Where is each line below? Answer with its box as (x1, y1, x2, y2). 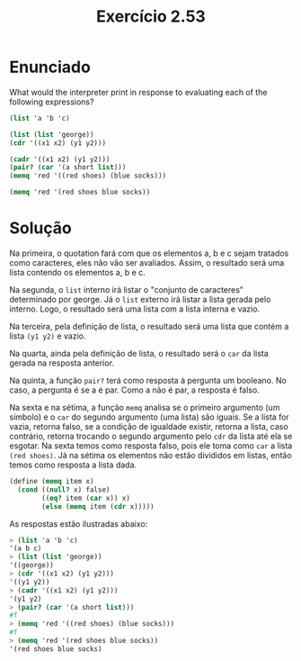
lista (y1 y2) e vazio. (9, 330, 86, 341)
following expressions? (9, 96, 94, 107)
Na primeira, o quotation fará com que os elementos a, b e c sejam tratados (9, 248, 289, 258)
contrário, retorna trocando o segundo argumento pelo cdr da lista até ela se (9, 430, 293, 441)
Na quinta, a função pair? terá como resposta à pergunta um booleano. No (9, 376, 288, 385)
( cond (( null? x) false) (17, 484, 111, 494)
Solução (9, 218, 72, 239)
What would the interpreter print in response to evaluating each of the (9, 86, 268, 97)
